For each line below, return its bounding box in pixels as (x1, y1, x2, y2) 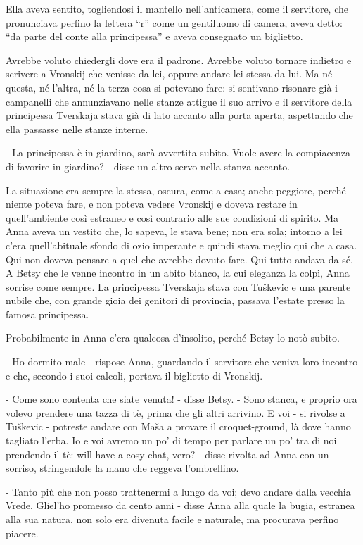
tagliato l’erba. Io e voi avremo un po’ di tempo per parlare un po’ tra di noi (6, 433, 337, 448)
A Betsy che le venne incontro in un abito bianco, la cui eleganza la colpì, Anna (6, 265, 350, 280)
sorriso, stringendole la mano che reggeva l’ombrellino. (6, 461, 239, 475)
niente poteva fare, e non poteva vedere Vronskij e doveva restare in (6, 196, 298, 211)
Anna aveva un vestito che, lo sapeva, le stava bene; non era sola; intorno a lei (6, 224, 343, 239)
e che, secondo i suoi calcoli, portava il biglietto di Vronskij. (6, 368, 263, 382)
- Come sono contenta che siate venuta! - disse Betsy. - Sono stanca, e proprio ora (6, 391, 357, 406)
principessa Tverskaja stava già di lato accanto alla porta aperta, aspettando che (6, 108, 353, 123)
